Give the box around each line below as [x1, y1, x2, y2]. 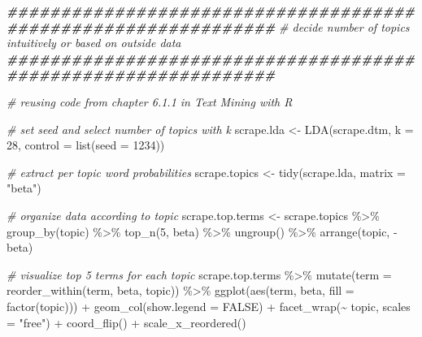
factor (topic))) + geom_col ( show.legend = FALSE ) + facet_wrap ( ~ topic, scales [7, 297, 411, 314]
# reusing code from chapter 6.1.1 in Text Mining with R [7, 93, 293, 110]
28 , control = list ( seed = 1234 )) [7, 136, 165, 153]
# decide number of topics [279, 18, 410, 35]
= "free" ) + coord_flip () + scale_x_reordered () [7, 313, 246, 331]
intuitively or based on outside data [7, 34, 181, 51]
